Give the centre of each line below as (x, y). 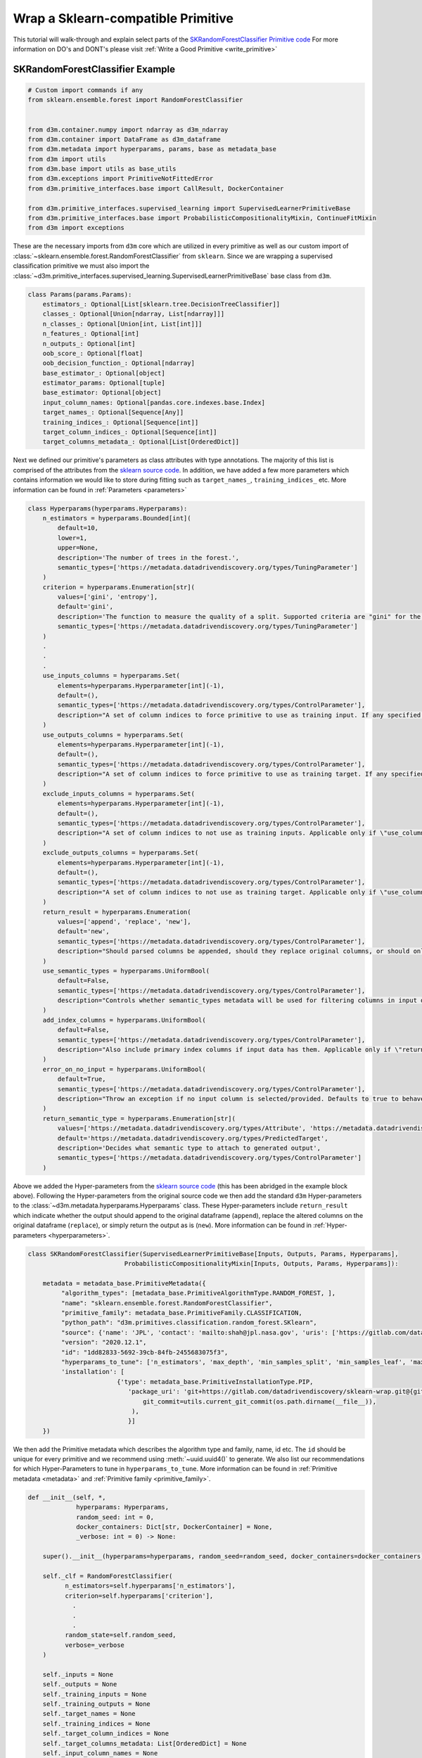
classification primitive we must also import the (81, 266)
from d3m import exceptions (76, 228)
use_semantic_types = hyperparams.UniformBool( (126, 971)
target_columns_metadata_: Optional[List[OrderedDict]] (141, 442)
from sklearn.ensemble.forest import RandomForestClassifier (135, 100)
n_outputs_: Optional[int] (89, 344)
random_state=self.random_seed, (120, 1635)
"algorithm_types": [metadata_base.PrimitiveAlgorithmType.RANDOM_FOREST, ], (198, 1293)
